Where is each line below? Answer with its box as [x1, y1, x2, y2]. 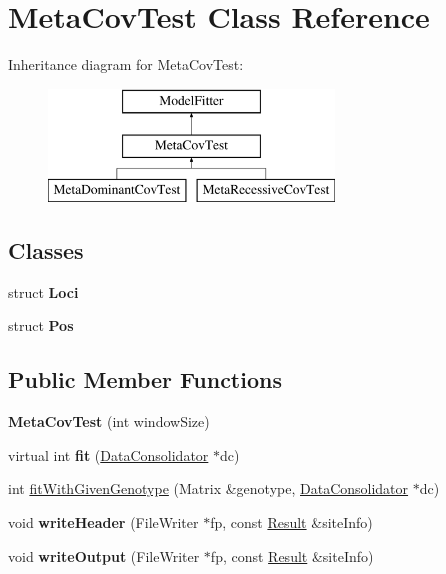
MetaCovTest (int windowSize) [8, 411, 210, 432]
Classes [8, 235, 84, 266]
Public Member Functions [8, 364, 282, 395]
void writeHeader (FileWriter [8, 512, 199, 533]
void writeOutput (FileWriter [8, 545, 200, 566]
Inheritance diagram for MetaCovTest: [8, 54, 244, 75]
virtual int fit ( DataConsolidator [8, 444, 209, 465]
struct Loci [8, 281, 79, 302]
